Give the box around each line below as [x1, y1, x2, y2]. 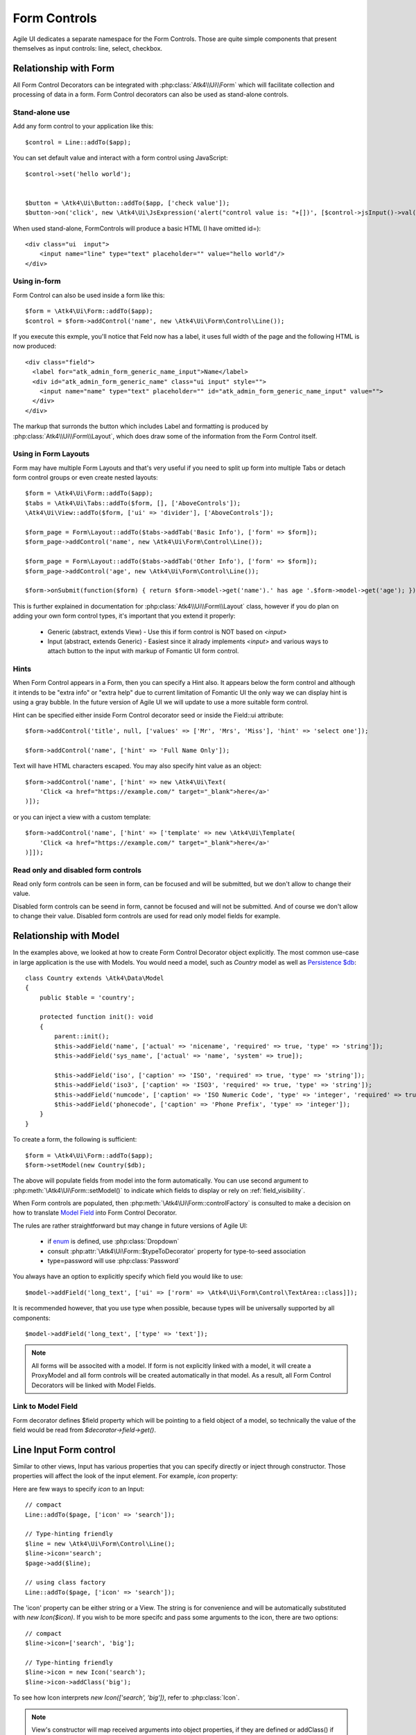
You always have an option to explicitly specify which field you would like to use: [12, 1272, 243, 1280]
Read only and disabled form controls [12, 865, 142, 874]
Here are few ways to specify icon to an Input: [12, 1484, 145, 1493]
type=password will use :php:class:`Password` [47, 1257, 180, 1265]
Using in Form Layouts [12, 449, 90, 459]
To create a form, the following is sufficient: [12, 1135, 137, 1144]
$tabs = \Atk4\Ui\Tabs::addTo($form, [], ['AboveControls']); [25, 499, 241, 507]
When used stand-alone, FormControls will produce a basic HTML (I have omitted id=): [12, 224, 261, 232]
